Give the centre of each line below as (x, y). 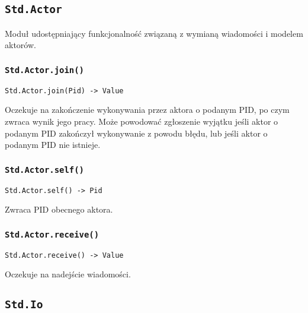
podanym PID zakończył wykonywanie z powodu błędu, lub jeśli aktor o (136, 133)
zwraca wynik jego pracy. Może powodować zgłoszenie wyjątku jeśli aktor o (142, 121)
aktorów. (20, 45)
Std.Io (24, 305)
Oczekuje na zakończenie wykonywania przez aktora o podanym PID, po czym (147, 110)
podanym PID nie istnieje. (53, 145)
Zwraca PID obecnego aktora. (59, 209)
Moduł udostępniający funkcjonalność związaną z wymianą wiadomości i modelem (154, 33)
